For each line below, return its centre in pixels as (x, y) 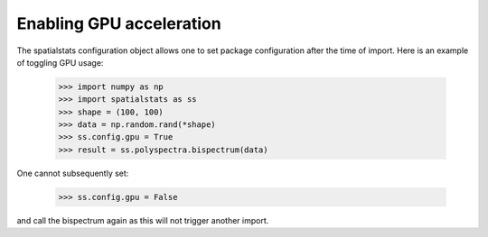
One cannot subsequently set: (73, 173)
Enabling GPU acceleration (119, 23)
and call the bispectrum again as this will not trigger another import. (143, 220)
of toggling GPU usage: (60, 62)
